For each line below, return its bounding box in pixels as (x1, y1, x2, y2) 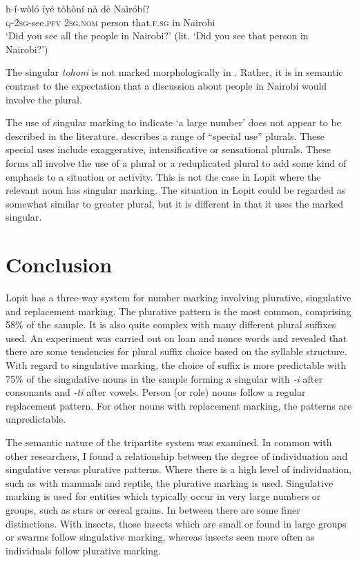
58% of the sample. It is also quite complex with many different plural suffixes (6, 317, 336, 332)
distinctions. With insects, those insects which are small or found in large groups (6, 516, 347, 530)
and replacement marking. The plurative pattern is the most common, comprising (6, 303, 351, 318)
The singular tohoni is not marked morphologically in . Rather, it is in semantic (6, 65, 343, 79)
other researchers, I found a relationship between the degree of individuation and (6, 448, 348, 463)
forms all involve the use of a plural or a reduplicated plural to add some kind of (6, 155, 347, 170)
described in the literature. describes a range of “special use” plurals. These (6, 128, 325, 143)
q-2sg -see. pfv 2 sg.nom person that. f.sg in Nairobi (6, 14, 215, 29)
